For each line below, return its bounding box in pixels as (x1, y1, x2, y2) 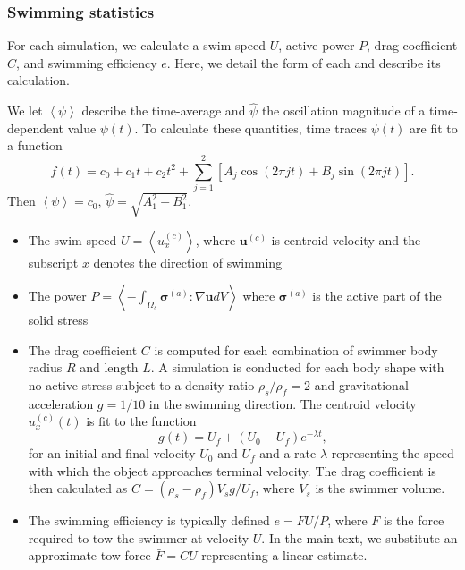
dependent (7, 118, 64, 137)
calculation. (7, 71, 71, 89)
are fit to (410, 118, 458, 137)
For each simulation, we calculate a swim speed (7, 36, 266, 55)
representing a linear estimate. (201, 546, 368, 565)
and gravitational (314, 376, 409, 395)
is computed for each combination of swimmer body (154, 340, 438, 359)
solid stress (28, 311, 89, 329)
